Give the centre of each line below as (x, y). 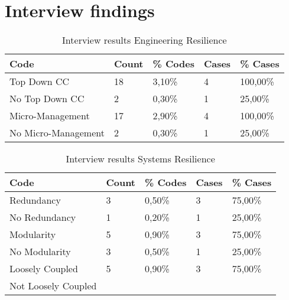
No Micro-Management (57, 133)
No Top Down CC (47, 99)
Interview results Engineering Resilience (144, 40)
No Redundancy (43, 217)
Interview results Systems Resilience (140, 159)
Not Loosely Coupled (53, 286)
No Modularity (40, 252)
